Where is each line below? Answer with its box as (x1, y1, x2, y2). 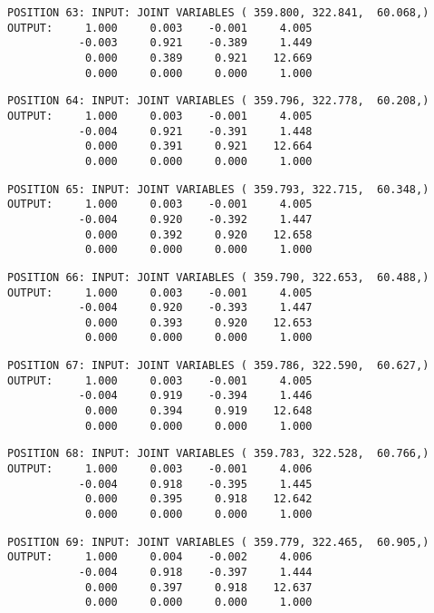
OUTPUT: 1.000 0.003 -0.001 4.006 (7, 462, 313, 476)
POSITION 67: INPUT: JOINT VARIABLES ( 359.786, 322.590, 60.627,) (7, 359, 429, 373)
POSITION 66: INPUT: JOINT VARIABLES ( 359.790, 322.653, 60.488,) (7, 270, 429, 284)
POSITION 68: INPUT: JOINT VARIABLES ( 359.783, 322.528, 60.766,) (7, 447, 429, 461)
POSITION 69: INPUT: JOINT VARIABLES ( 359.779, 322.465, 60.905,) (7, 535, 429, 549)
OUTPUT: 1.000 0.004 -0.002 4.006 (7, 550, 313, 564)
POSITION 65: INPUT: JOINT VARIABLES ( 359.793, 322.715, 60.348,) (7, 182, 429, 196)
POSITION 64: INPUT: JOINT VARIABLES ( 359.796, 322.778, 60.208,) (7, 94, 429, 108)
